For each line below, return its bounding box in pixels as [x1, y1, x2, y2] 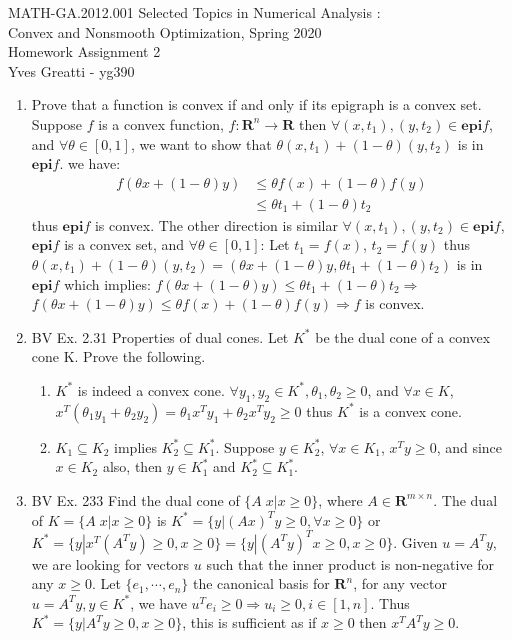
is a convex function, [98, 113, 224, 134]
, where [318, 489, 363, 510]
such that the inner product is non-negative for [206, 553, 495, 574]
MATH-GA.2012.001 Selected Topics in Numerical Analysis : [8, 2, 381, 22]
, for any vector [353, 573, 447, 594]
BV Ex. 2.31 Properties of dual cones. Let [31, 326, 289, 347]
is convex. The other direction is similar [94, 214, 338, 235]
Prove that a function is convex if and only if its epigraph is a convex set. [31, 94, 482, 115]
